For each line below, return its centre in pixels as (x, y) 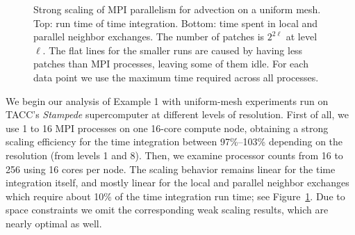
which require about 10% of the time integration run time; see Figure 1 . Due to (175, 196)
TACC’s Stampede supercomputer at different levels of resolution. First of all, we (177, 114)
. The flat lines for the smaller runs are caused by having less (173, 50)
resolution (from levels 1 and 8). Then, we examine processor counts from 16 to (174, 155)
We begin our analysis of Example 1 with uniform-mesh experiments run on (167, 100)
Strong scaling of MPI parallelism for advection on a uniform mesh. (177, 9)
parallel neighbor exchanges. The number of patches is (149, 37)
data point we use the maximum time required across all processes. (176, 77)
